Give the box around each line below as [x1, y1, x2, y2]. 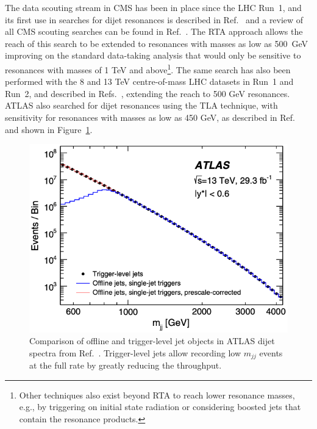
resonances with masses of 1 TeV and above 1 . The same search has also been [5, 61, 291, 76]
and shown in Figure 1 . [5, 123, 93, 135]
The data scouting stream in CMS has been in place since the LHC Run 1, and [5, 1, 302, 13]
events [259, 346, 283, 359]
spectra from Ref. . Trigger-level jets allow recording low [29, 346, 241, 359]
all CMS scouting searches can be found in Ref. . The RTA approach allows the [5, 25, 303, 38]
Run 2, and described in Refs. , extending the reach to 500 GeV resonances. [5, 87, 290, 99]
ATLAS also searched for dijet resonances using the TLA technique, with [5, 99, 278, 112]
